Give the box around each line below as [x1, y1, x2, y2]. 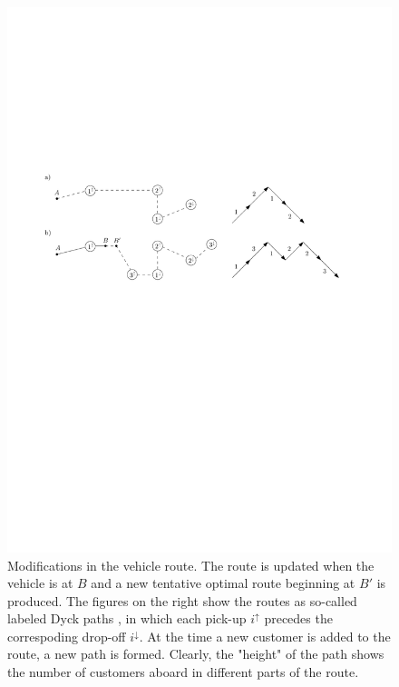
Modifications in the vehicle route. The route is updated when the [7, 555, 375, 574]
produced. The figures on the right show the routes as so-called [7, 591, 357, 610]
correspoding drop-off [7, 626, 126, 645]
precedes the [264, 609, 333, 628]
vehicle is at [7, 573, 73, 592]
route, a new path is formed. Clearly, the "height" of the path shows [7, 644, 384, 663]
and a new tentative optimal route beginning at [91, 573, 355, 592]
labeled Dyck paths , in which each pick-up [7, 609, 247, 628]
